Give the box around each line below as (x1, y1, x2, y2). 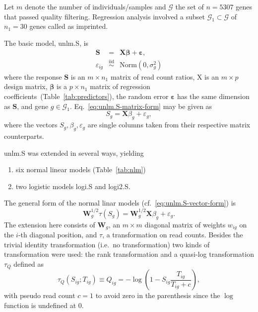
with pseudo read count (4, 290, 75, 301)
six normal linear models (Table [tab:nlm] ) (15, 164, 146, 175)
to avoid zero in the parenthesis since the (95, 290, 220, 301)
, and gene (17, 101, 49, 111)
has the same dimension (177, 91, 250, 102)
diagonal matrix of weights (144, 219, 226, 229)
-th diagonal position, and (18, 229, 97, 240)
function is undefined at (4, 300, 76, 310)
